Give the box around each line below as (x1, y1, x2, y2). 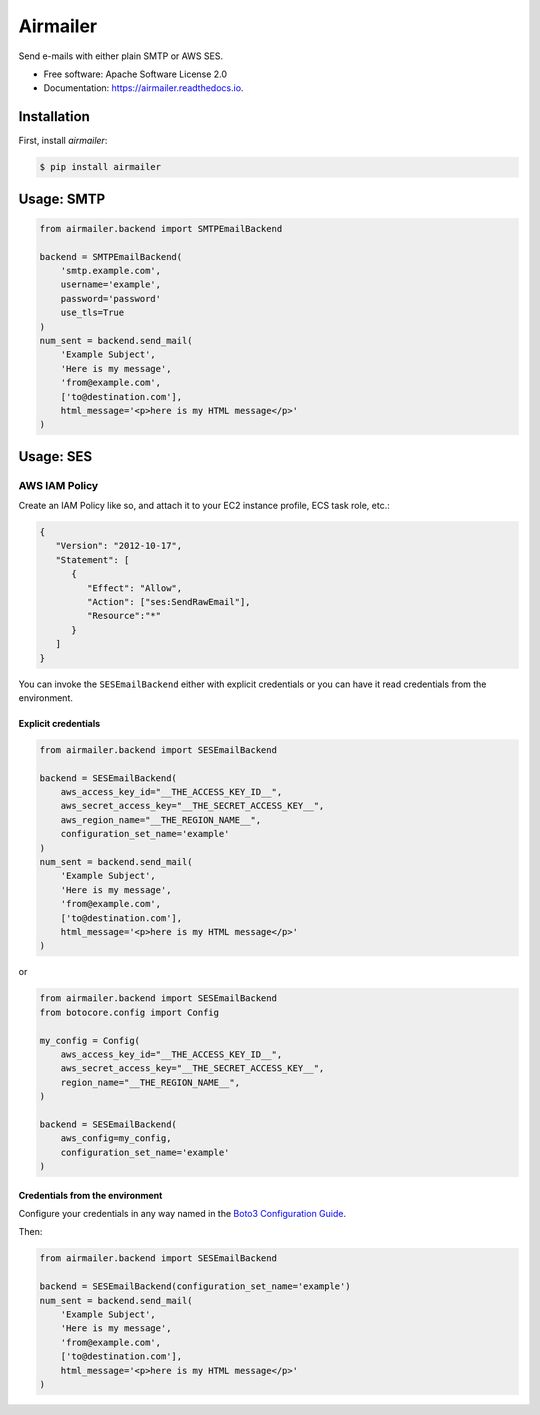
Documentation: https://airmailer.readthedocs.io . (43, 82, 244, 94)
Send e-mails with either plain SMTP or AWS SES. (18, 50, 224, 62)
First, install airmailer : (18, 135, 108, 147)
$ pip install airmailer (39, 161, 162, 173)
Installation (18, 108, 90, 125)
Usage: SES (18, 448, 93, 465)
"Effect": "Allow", (86, 582, 183, 594)
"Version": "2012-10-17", (55, 540, 183, 552)
